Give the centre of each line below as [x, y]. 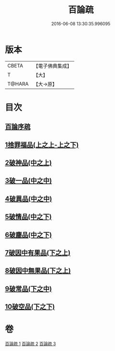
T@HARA [18, 84]
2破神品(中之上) [28, 163]
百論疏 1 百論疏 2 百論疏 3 [31, 344]
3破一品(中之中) [28, 181]
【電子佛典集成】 [53, 66]
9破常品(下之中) [28, 289]
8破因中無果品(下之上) [38, 271]
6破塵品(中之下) [28, 235]
